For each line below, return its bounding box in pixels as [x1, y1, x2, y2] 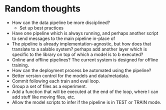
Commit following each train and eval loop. [11, 78, 100, 84]
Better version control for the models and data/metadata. [11, 72, 129, 78]
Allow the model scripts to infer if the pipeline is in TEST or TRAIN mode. [11, 99, 161, 105]
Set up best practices [19, 24, 63, 30]
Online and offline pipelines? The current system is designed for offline [11, 56, 158, 62]
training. [11, 62, 29, 68]
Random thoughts [4, 3, 81, 14]
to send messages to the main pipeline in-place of [11, 35, 115, 41]
